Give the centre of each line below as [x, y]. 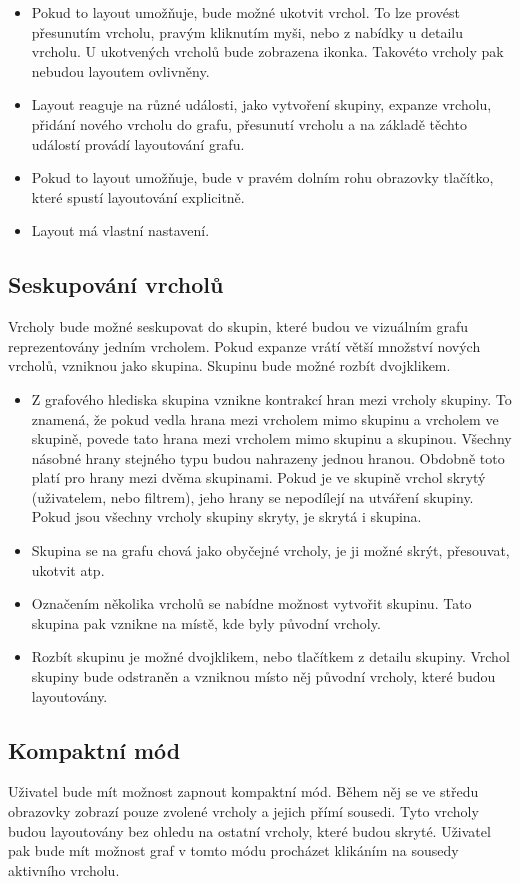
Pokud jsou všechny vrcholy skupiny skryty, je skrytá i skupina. [226, 516]
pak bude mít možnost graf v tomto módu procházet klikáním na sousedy [233, 850]
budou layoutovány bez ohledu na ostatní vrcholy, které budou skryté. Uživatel [249, 830]
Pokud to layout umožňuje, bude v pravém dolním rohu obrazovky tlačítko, [262, 177]
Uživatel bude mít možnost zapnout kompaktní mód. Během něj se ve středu [243, 791]
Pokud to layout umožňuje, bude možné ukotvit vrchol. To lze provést [245, 12]
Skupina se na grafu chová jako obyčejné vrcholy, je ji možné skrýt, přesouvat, [270, 550]
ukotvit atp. [68, 569]
